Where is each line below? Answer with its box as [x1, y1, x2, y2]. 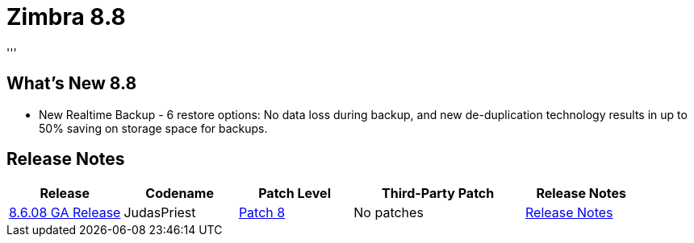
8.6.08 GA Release [9, 204, 121, 221]
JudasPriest [123, 204, 196, 221]
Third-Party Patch [382, 185, 495, 202]
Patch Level [258, 185, 331, 202]
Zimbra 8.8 [6, 3, 126, 31]
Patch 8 [238, 204, 286, 221]
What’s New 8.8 [6, 73, 137, 94]
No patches [353, 204, 424, 221]
